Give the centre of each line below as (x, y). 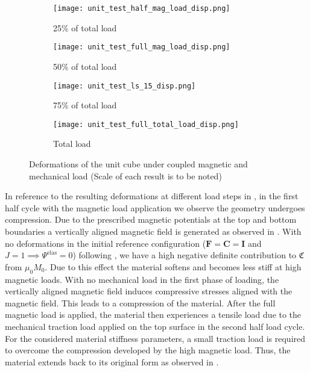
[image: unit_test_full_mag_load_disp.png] (142, 47)
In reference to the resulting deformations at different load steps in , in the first (152, 196)
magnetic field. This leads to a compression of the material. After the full (140, 302)
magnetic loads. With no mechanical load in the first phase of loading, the (142, 279)
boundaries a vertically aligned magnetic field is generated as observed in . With (153, 231)
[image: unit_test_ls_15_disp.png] (125, 86)
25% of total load (85, 27)
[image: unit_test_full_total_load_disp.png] (146, 124)
